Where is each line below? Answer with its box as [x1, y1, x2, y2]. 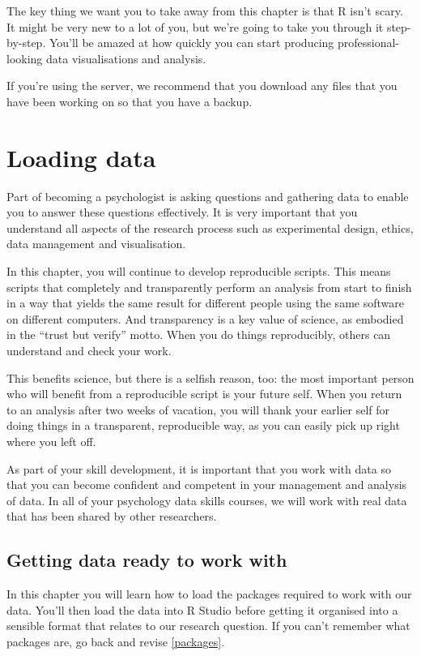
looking [6, 49, 43, 66]
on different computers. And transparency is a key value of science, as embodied [6, 310, 404, 327]
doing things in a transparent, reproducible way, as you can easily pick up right [6, 417, 400, 434]
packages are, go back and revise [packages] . [6, 632, 225, 650]
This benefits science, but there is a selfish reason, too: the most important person [6, 369, 415, 386]
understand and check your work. [6, 342, 172, 359]
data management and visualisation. [6, 235, 186, 252]
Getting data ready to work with [6, 547, 287, 572]
